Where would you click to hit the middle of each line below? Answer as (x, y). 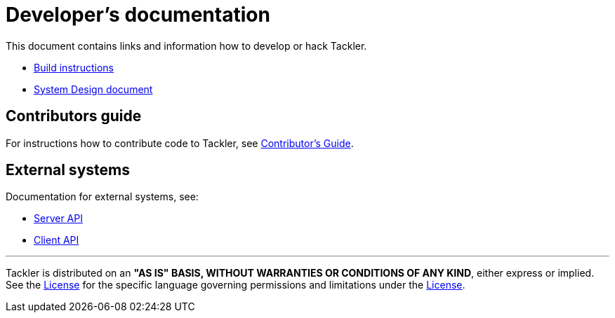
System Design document (93, 89)
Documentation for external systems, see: (102, 197)
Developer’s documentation (138, 15)
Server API (58, 219)
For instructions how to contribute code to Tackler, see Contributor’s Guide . (180, 143)
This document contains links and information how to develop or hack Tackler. (186, 46)
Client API (57, 240)
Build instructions (74, 67)
